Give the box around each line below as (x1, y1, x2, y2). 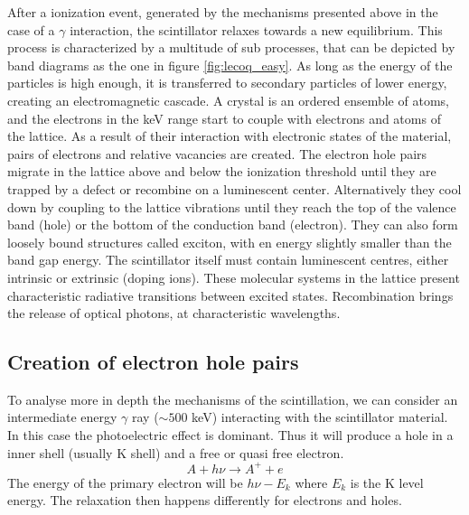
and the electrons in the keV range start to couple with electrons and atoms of (7, 108, 441, 127)
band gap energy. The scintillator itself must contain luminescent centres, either (7, 250, 449, 269)
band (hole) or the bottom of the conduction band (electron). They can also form (7, 215, 458, 234)
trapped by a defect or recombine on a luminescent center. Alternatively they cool (7, 179, 462, 198)
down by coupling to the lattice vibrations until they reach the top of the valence (7, 197, 456, 216)
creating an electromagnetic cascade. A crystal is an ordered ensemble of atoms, (7, 90, 449, 109)
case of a (7, 20, 55, 39)
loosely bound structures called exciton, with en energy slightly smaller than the (7, 232, 452, 251)
